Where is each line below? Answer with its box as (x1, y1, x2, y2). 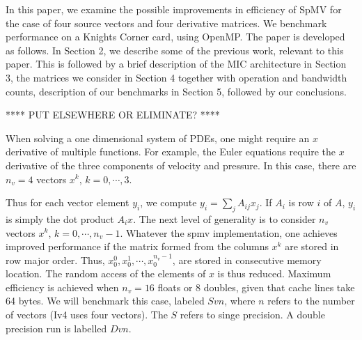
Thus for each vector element (6, 195, 129, 210)
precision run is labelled (6, 320, 107, 335)
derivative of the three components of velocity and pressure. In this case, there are (6, 157, 356, 172)
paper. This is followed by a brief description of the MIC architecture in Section (6, 56, 347, 71)
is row (288, 195, 314, 210)
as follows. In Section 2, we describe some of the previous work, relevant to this (6, 42, 344, 57)
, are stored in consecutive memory (172, 252, 322, 267)
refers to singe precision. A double (180, 307, 325, 322)
